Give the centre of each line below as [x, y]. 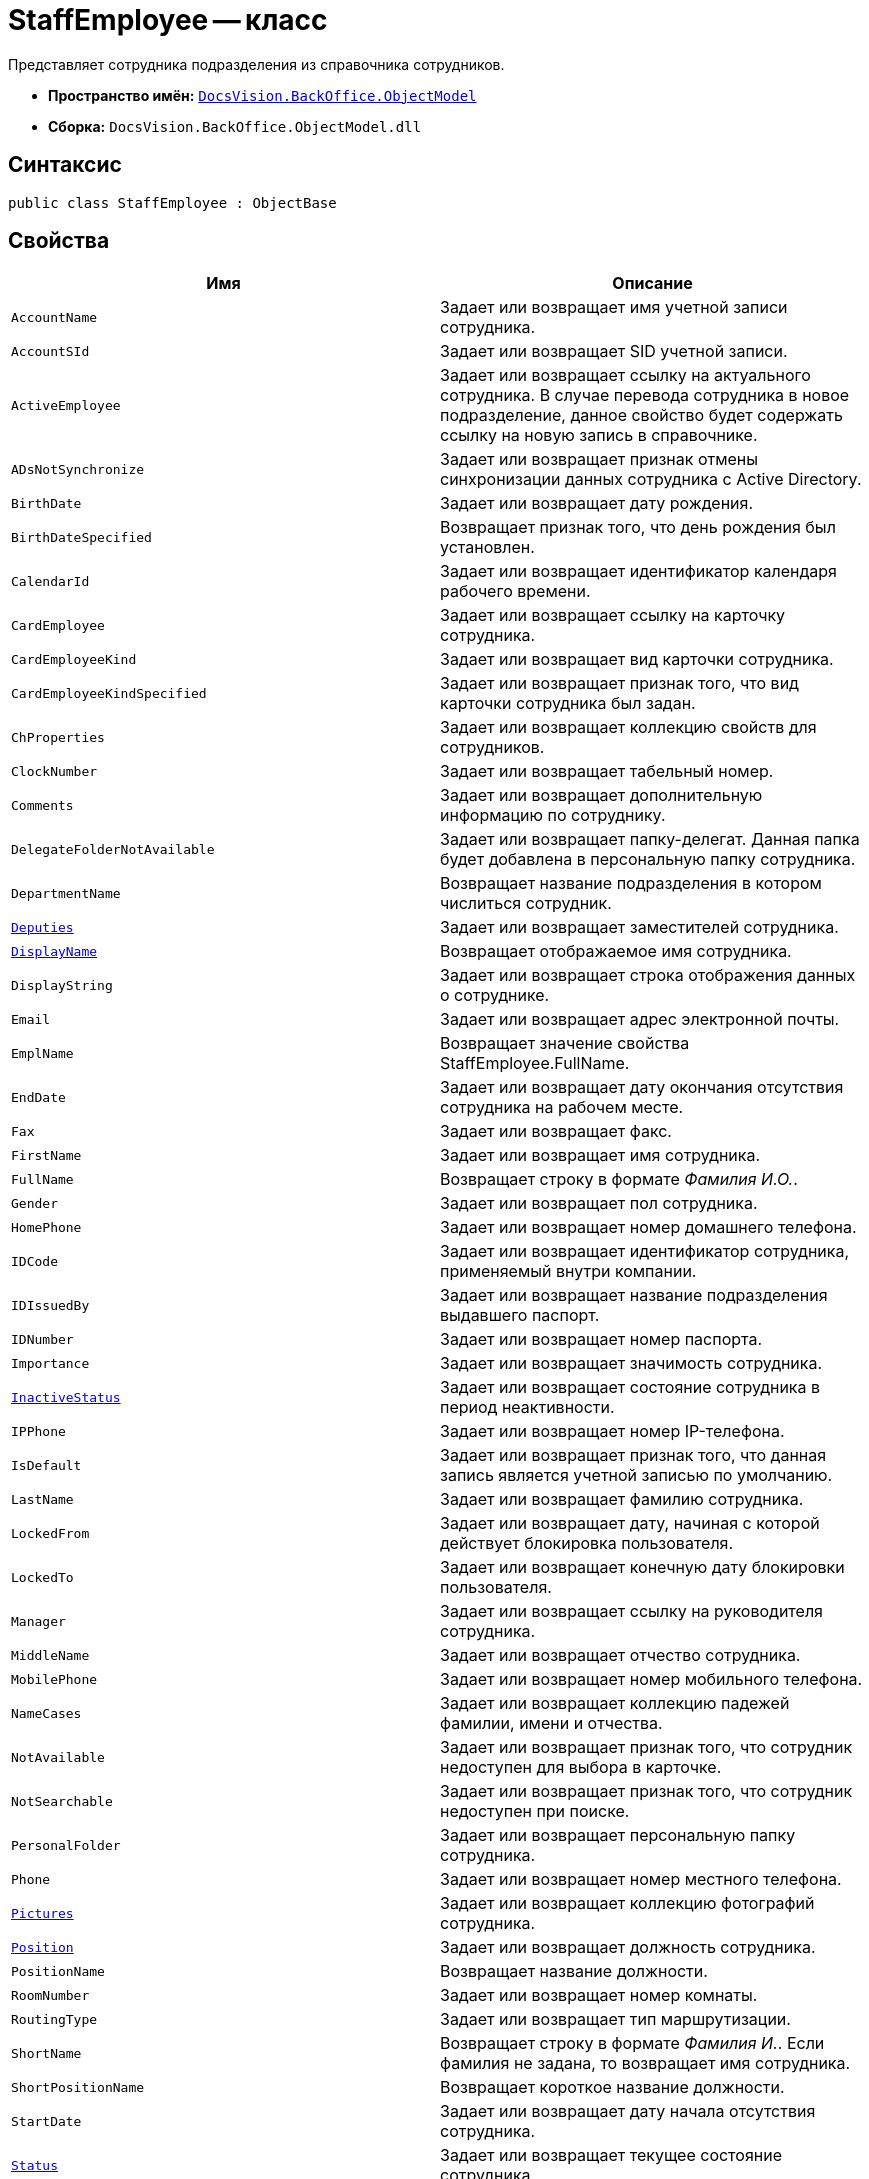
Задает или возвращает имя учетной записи [614, 307]
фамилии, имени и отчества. [551, 1723]
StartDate [46, 2121]
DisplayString [62, 985]
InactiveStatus [66, 1397]
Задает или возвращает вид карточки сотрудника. [637, 659]
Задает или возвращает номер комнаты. [599, 1995]
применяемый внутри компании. [568, 1271]
